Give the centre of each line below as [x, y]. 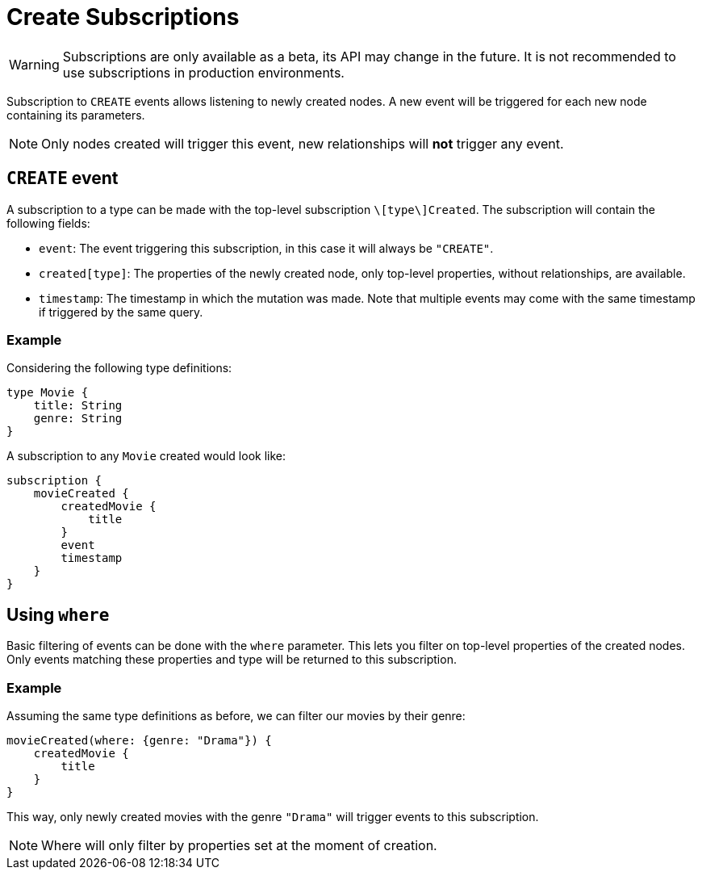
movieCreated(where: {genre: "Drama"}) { [139, 740]
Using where [58, 614]
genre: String [78, 419]
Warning [34, 64]
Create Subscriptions [123, 17]
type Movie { [48, 393]
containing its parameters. [76, 115]
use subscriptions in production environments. [203, 72]
